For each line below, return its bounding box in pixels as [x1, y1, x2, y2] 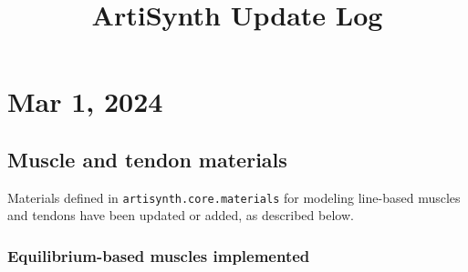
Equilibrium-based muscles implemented [7, 244, 310, 267]
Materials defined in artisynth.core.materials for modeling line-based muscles [7, 187, 461, 207]
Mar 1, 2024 [7, 83, 163, 120]
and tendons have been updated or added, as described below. [7, 206, 354, 225]
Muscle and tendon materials [7, 145, 287, 173]
